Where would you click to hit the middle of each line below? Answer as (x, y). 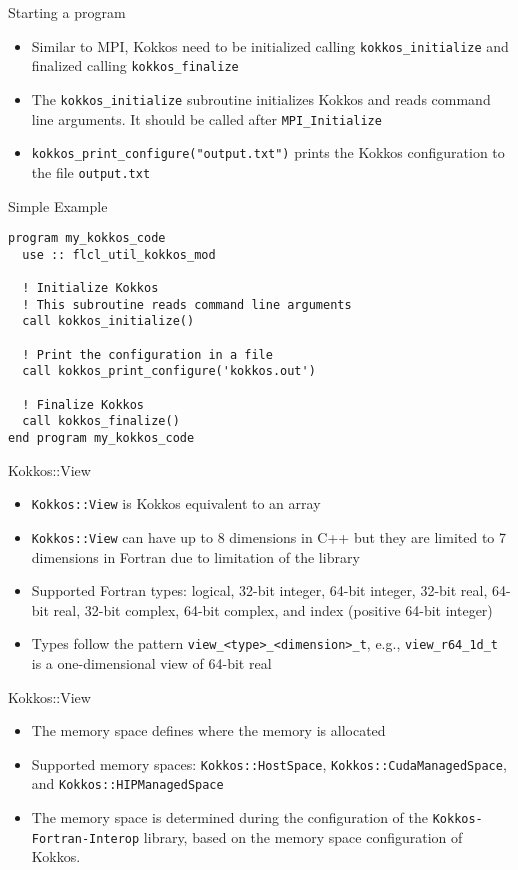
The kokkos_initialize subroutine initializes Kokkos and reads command (261, 98)
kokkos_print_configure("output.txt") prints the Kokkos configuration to (268, 152)
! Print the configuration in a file (147, 354)
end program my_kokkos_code (101, 438)
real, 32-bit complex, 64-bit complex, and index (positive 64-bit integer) (273, 609)
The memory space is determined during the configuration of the (229, 817)
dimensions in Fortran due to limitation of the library (195, 556)
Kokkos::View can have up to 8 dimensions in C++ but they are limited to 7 (268, 536)
